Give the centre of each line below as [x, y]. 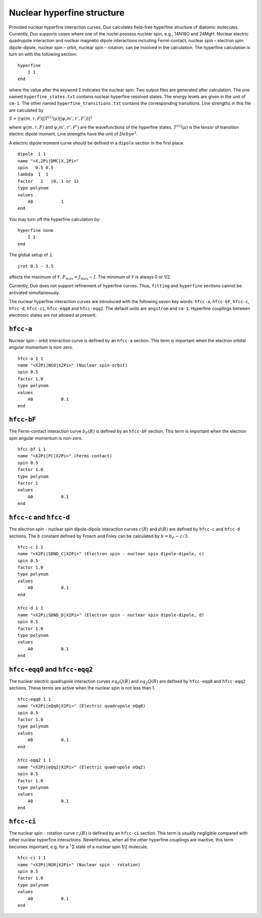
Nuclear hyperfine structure [67, 13]
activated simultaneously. [34, 292]
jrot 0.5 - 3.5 [36, 266]
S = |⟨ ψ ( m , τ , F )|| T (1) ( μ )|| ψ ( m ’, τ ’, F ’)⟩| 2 [50, 119]
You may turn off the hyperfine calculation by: [55, 219]
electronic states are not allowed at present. [53, 315]
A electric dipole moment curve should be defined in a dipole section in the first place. [97, 143]
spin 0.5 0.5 [36, 168]
